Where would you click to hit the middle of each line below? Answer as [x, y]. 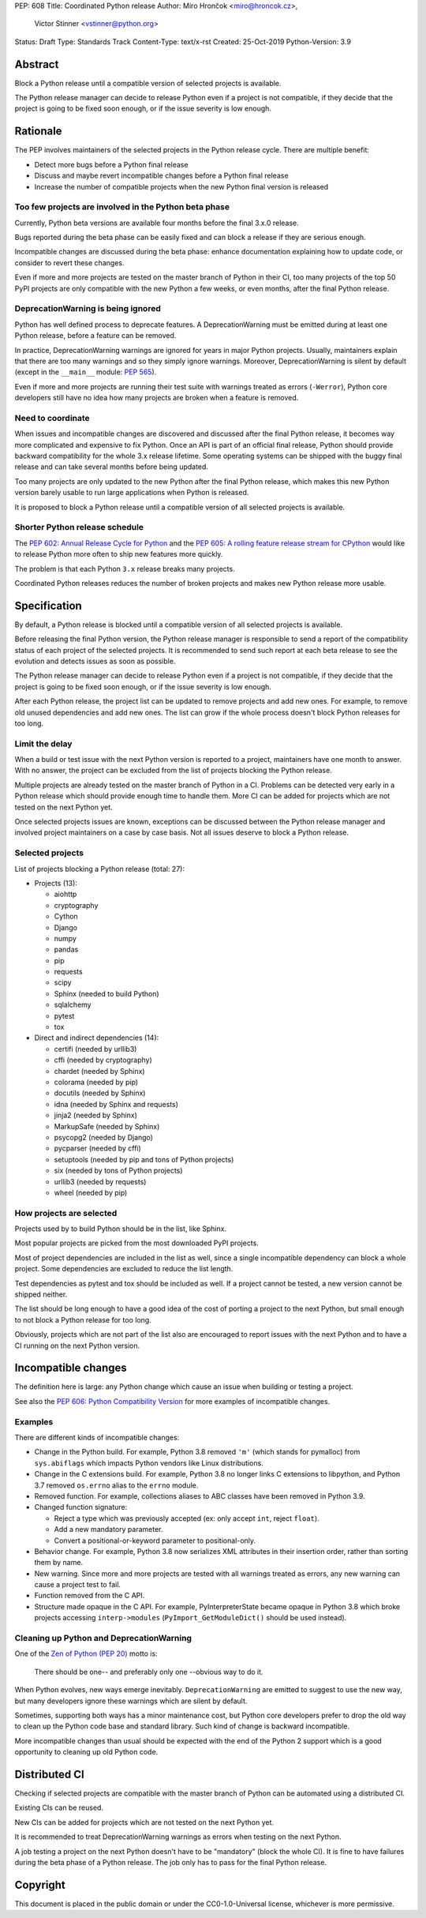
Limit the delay [43, 744]
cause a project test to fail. [78, 1585]
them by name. [58, 1563]
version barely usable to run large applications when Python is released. [132, 493]
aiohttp [65, 894]
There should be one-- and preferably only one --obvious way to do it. [149, 1672]
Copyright [40, 1884]
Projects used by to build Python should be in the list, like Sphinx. [121, 1229]
